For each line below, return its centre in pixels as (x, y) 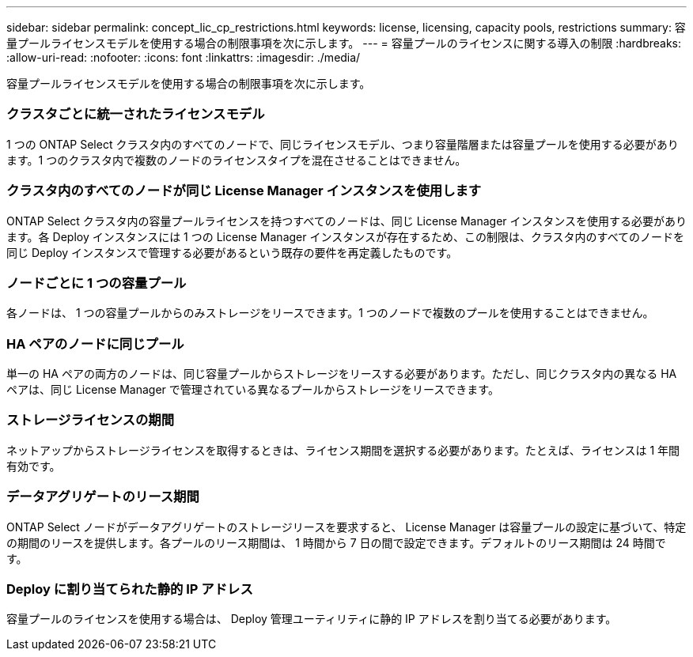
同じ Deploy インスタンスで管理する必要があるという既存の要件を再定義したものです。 (232, 252)
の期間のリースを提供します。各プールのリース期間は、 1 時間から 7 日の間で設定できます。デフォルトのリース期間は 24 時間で (336, 542)
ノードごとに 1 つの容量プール (97, 283)
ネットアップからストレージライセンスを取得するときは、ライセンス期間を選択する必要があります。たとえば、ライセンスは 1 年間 (343, 450)
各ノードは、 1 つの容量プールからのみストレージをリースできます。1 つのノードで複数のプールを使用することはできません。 (330, 313)
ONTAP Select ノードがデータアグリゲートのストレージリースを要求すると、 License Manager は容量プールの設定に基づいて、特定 (346, 527)
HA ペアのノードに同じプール (95, 344)
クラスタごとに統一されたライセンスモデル (136, 114)
